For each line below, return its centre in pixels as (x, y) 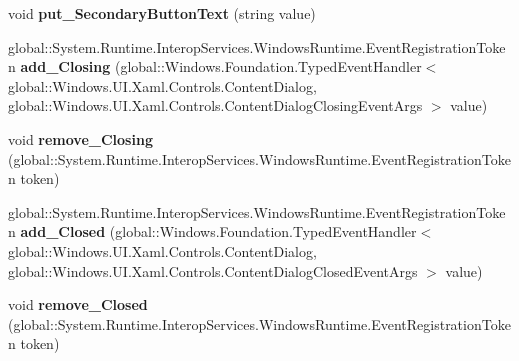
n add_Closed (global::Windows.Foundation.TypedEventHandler (212, 231)
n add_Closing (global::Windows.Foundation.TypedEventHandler (215, 66)
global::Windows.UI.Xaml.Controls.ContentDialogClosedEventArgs (213, 270)
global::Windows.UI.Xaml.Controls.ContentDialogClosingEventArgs (215, 105)
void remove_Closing (80, 138)
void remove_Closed (78, 304)
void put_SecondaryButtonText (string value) (162, 13)
